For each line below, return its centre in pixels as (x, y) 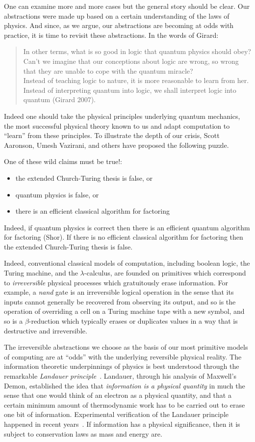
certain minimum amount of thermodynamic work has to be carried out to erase (125, 404)
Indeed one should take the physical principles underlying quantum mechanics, (122, 116)
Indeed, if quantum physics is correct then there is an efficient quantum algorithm (127, 227)
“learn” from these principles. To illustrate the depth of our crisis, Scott (112, 135)
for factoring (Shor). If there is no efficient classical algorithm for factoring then (124, 237)
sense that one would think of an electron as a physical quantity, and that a (118, 395)
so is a (13, 321)
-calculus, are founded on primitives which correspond (165, 273)
